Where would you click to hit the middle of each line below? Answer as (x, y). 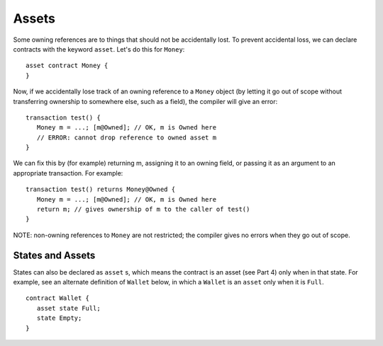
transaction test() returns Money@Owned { (101, 190)
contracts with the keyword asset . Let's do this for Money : (99, 49)
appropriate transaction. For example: (68, 173)
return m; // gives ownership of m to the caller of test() (143, 209)
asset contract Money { (67, 66)
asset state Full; (68, 308)
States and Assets (54, 255)
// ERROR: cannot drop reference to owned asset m (126, 137)
